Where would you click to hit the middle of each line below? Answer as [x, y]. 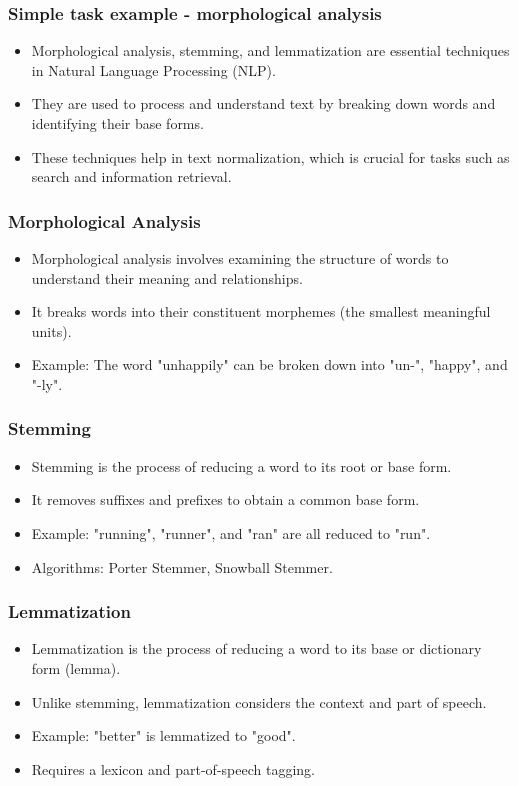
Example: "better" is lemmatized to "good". [163, 735]
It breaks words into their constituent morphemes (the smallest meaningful [261, 311]
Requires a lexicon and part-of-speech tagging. [173, 768]
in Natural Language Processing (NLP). [153, 69]
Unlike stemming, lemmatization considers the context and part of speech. [259, 701]
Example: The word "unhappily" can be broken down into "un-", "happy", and [269, 364]
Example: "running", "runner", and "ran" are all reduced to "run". [231, 532]
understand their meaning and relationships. [167, 277]
